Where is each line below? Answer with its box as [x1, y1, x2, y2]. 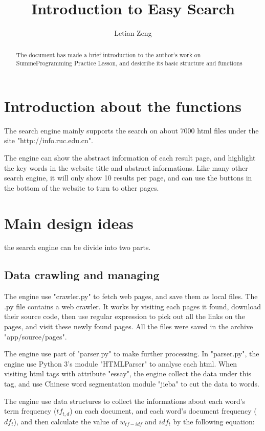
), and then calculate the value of [13, 416, 118, 426]
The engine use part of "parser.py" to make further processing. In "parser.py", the [4, 348, 259, 359]
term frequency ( [4, 405, 57, 416]
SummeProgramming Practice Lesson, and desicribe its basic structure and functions [16, 59, 242, 67]
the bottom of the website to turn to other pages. [4, 182, 159, 193]
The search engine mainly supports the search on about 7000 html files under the [4, 125, 259, 135]
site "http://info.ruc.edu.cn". [4, 135, 93, 146]
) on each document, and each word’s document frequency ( [70, 405, 257, 416]
